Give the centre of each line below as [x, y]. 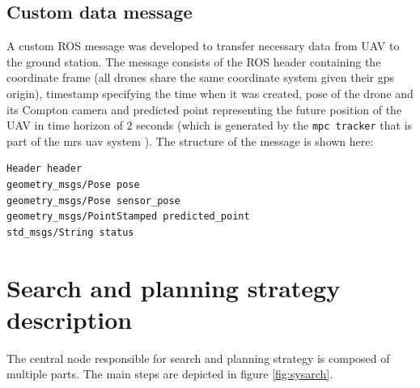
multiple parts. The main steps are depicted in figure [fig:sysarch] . [170, 374]
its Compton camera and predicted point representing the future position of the [204, 109]
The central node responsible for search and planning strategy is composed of [198, 358]
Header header [45, 169]
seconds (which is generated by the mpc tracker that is [274, 125]
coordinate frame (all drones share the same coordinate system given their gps [200, 77]
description [70, 319]
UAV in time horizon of [65, 125]
